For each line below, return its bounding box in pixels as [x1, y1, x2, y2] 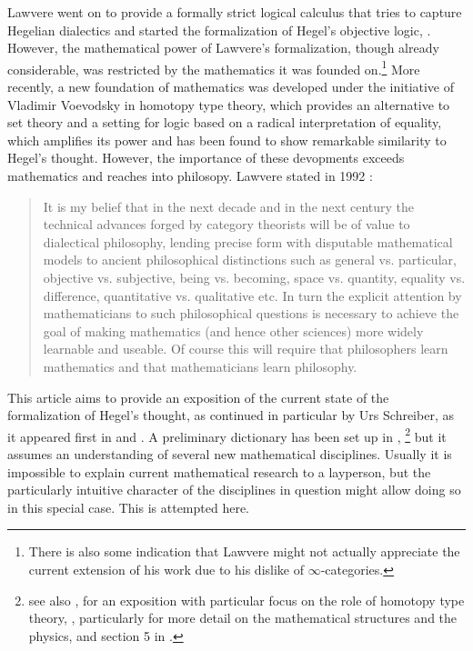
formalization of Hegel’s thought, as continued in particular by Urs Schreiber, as [7, 406, 454, 425]
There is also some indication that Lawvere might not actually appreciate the [28, 542, 460, 561]
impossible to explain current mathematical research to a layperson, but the [7, 462, 431, 481]
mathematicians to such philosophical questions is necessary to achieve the [43, 304, 459, 323]
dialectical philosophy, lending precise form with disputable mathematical [43, 232, 453, 251]
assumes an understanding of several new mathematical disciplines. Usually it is [7, 444, 452, 463]
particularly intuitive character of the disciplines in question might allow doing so [7, 480, 461, 499]
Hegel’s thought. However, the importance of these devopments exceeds [7, 148, 405, 167]
